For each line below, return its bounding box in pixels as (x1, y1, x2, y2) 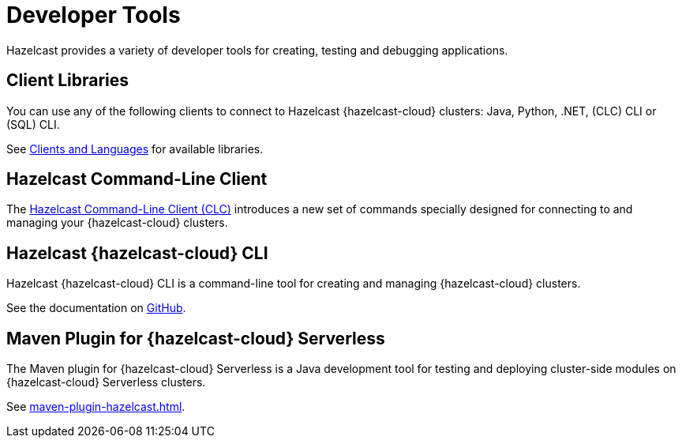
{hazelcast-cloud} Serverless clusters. (6, 375, 206, 389)
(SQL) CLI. (6, 117, 60, 131)
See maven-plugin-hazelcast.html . (6, 400, 185, 414)
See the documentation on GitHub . (6, 301, 186, 315)
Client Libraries (6, 70, 129, 91)
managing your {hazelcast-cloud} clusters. (6, 216, 228, 230)
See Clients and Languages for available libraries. (6, 141, 264, 156)
